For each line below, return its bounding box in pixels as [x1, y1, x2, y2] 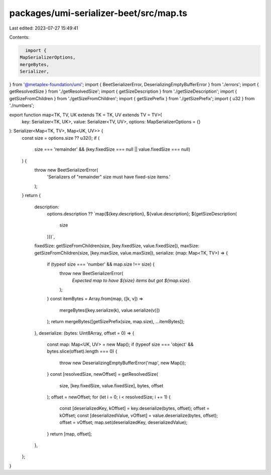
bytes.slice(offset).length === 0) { [47, 348, 117, 354]
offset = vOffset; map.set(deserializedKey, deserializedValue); [59, 419, 188, 425]
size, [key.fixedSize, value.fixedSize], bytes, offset [59, 382, 164, 388]
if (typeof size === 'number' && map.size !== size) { [47, 261, 155, 267]
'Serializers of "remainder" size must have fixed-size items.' [47, 174, 171, 180]
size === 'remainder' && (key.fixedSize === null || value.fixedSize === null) [34, 146, 191, 152]
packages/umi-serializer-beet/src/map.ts [9, 8, 188, 19]
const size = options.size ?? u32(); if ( [22, 135, 100, 141]
